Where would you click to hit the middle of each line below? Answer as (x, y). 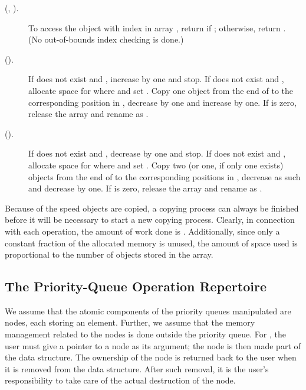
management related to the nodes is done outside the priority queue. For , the (145, 334)
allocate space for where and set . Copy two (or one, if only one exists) (156, 165)
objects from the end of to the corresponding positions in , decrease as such (164, 176)
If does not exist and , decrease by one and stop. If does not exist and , (157, 153)
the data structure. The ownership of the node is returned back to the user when (151, 357)
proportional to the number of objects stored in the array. (109, 254)
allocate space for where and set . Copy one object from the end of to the (161, 90)
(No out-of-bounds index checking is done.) (106, 39)
